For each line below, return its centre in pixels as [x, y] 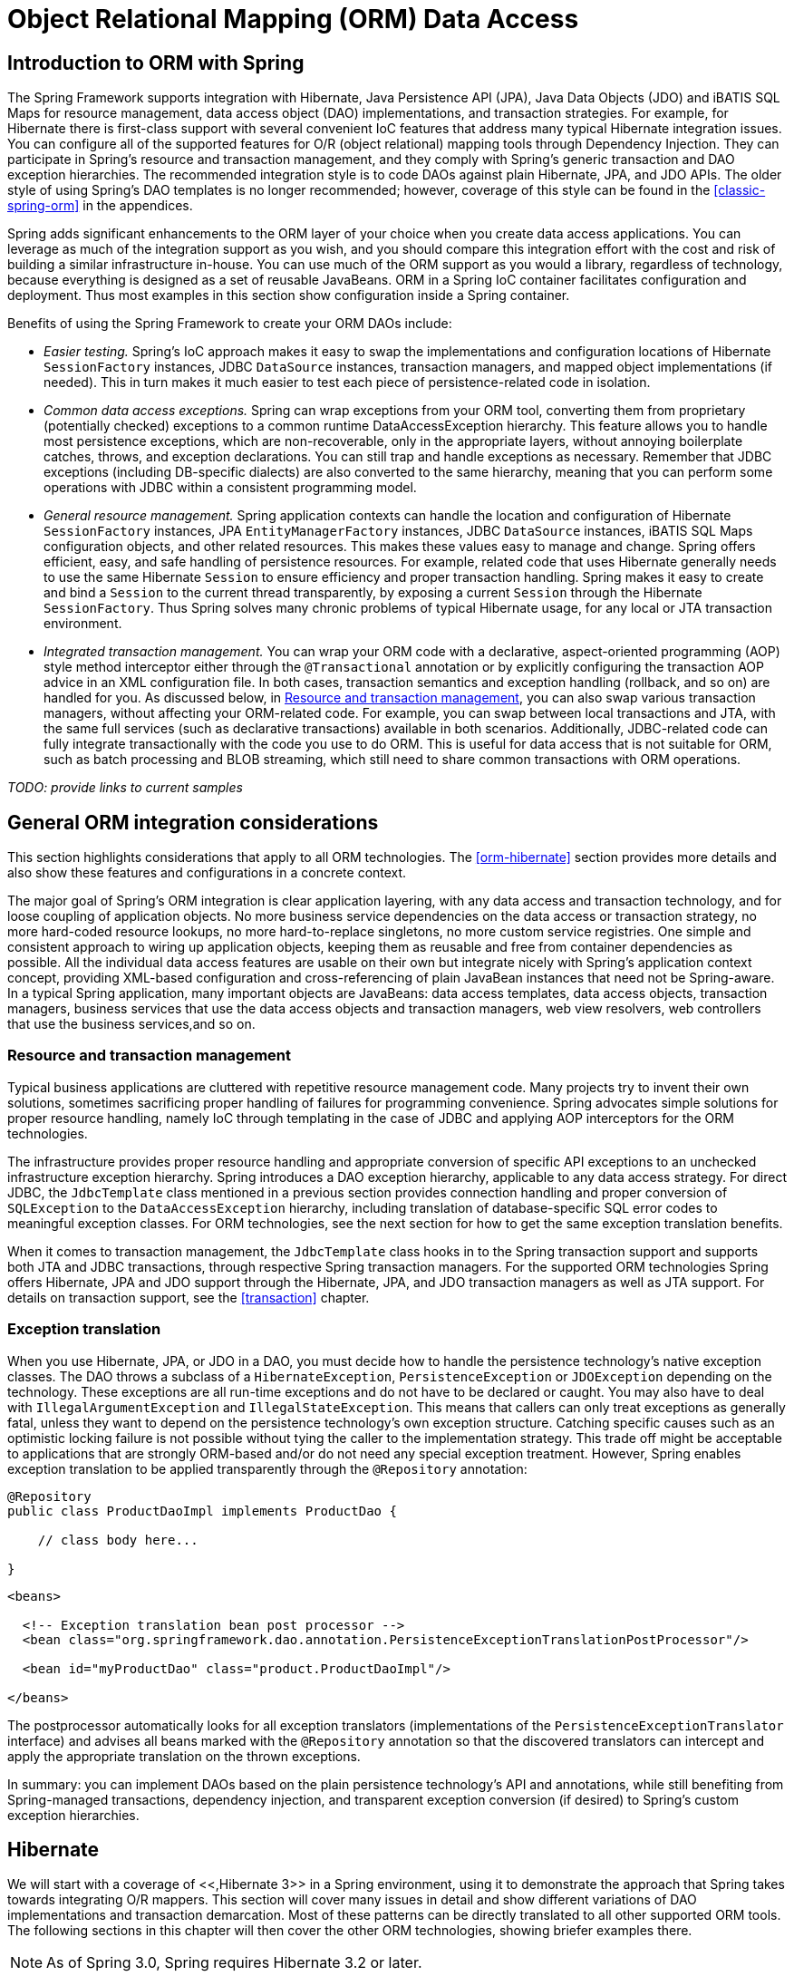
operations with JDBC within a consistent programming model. [230, 488]
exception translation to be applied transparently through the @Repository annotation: [267, 1468]
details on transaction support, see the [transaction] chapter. [189, 1297]
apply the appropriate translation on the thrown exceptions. [184, 1756]
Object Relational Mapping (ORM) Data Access [293, 19]
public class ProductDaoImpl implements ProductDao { [202, 1511]
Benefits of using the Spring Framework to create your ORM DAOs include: [230, 324]
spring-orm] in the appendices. [100, 206]
